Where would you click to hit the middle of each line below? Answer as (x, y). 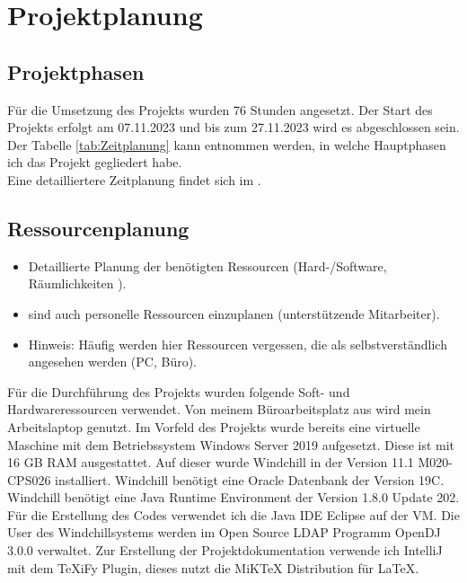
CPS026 (29, 479)
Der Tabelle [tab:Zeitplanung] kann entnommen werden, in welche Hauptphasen (227, 144)
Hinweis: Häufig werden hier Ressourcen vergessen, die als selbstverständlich (238, 344)
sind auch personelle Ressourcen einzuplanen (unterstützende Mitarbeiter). (234, 313)
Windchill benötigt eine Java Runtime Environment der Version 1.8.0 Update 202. (233, 497)
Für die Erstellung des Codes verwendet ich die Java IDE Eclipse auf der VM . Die (233, 514)
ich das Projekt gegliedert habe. (95, 162)
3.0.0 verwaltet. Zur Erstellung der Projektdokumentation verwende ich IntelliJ (225, 550)
